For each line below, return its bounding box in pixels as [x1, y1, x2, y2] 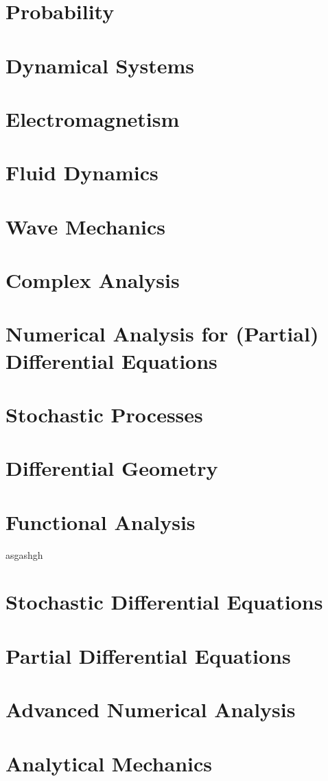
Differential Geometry [5, 454, 218, 482]
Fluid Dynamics [5, 158, 159, 187]
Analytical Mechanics [5, 749, 213, 777]
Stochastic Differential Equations [5, 588, 323, 616]
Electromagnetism [5, 104, 180, 132]
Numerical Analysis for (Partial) [5, 320, 319, 348]
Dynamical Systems [5, 51, 195, 79]
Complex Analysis [5, 266, 180, 294]
